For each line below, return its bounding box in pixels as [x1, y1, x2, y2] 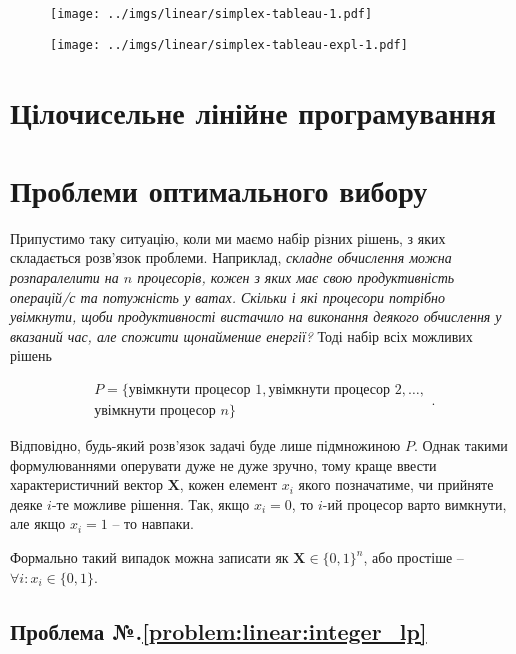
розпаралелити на [10, 267, 119, 287]
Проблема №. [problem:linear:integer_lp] [10, 615, 427, 646]
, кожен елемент [179, 474, 278, 495]
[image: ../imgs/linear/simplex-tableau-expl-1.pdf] [50, 37, 408, 52]
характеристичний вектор [10, 474, 163, 495]
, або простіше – [363, 547, 464, 567]
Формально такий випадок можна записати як [10, 547, 289, 567]
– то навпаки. [112, 513, 194, 534]
